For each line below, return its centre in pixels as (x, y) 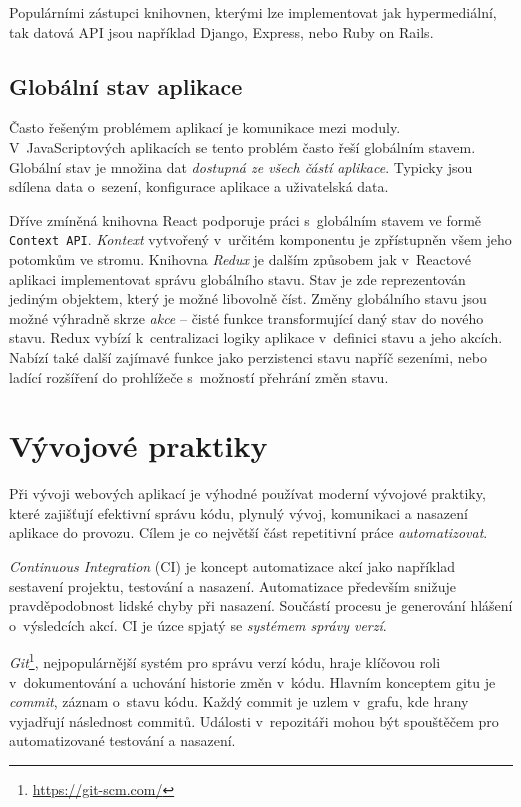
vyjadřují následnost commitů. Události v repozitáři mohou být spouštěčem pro (254, 720)
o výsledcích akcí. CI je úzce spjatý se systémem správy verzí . (198, 624)
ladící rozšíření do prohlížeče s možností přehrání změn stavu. (199, 376)
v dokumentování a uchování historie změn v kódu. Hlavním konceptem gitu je (252, 681)
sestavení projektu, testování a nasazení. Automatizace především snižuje (232, 585)
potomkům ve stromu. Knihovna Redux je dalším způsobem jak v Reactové (240, 259)
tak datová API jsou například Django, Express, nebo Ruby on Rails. (221, 31)
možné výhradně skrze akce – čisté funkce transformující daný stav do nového (246, 317)
